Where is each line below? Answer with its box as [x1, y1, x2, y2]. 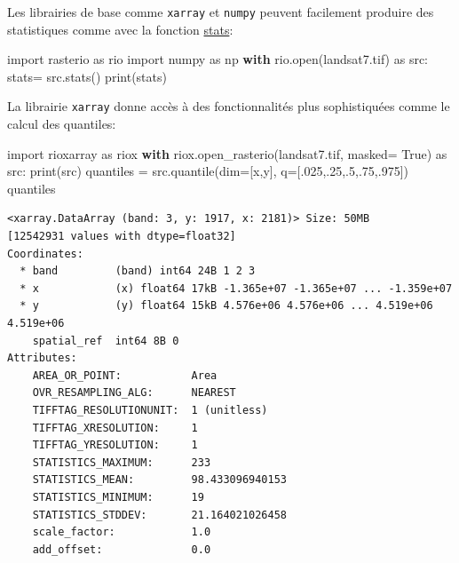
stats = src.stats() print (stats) [7, 67, 167, 85]
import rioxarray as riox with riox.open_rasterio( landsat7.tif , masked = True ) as [7, 144, 447, 163]
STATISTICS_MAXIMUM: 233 [32, 456, 211, 469]
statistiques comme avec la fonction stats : [7, 20, 233, 38]
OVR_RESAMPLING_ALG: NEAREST [32, 386, 236, 400]
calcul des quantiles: [7, 115, 116, 133]
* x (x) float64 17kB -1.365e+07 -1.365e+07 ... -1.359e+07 [20, 281, 453, 295]
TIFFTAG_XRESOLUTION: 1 [32, 421, 198, 434]
